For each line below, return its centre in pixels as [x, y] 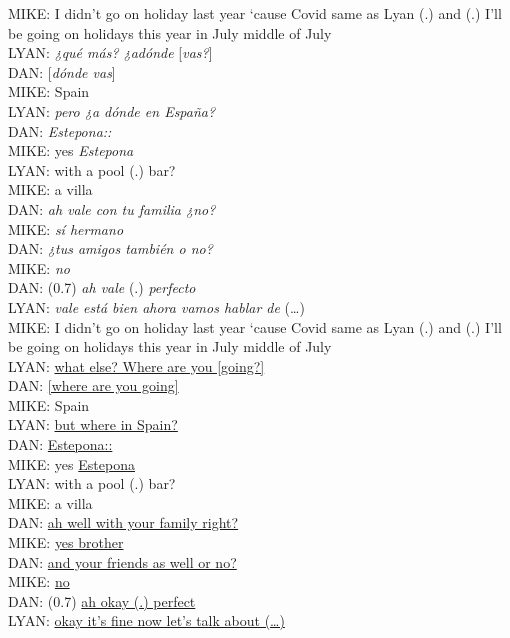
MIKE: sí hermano [66, 228]
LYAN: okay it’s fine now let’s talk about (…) [146, 620]
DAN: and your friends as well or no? [122, 561]
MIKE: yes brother [66, 542]
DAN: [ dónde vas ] [62, 71]
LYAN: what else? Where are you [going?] [136, 365]
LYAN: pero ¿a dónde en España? [112, 110]
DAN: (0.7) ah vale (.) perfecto [102, 287]
